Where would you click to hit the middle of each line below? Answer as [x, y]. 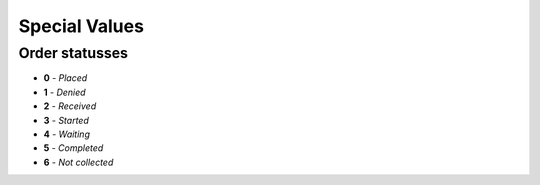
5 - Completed [73, 148]
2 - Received [70, 106]
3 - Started [66, 120]
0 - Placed [65, 78]
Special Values [81, 26]
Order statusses [73, 53]
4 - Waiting [66, 134]
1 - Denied [64, 92]
